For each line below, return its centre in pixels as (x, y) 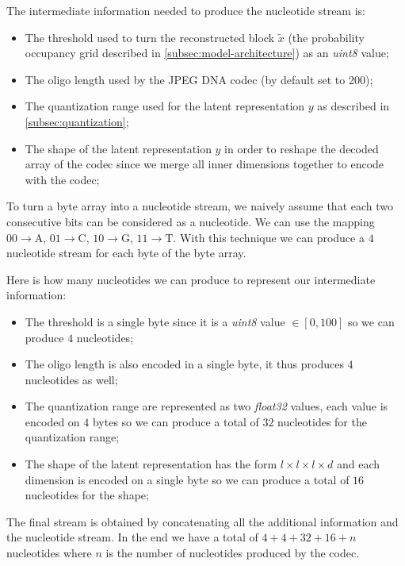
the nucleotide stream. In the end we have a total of (132, 537)
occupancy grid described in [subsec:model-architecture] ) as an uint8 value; (207, 53)
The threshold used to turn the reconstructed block (150, 37)
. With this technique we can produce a (269, 237)
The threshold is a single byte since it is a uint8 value (155, 321)
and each (358, 464)
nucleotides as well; (71, 379)
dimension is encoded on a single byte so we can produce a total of (187, 479)
